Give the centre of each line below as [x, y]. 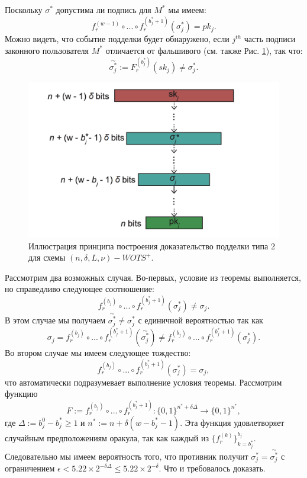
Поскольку [24, 9]
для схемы [47, 257]
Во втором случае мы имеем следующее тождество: [98, 353]
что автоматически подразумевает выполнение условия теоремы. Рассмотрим [143, 382]
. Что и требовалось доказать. [212, 468]
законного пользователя [47, 50]
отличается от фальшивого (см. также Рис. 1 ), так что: [204, 50]
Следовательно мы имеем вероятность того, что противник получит [127, 456]
